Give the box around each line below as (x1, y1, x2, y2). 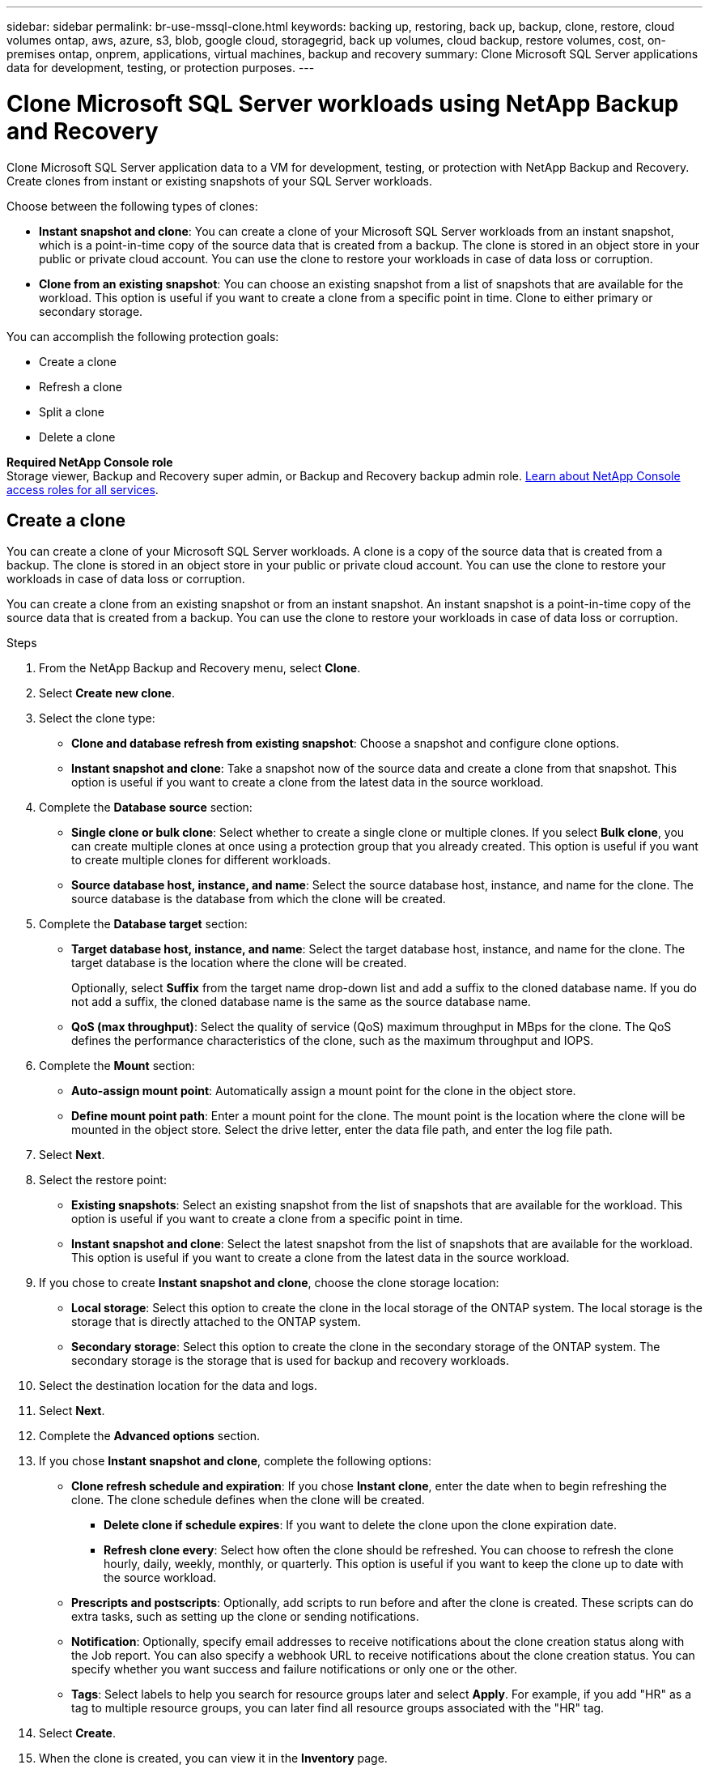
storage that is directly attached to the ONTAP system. (71, 1315, 361, 1329)
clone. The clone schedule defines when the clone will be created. (71, 1493, 425, 1507)
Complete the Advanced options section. (39, 1429, 261, 1443)
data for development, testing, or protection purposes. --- (6, 61, 315, 75)
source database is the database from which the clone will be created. (71, 892, 446, 906)
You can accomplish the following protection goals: (6, 329, 279, 343)
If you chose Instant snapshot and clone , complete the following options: (39, 1454, 431, 1468)
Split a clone (39, 404, 104, 419)
